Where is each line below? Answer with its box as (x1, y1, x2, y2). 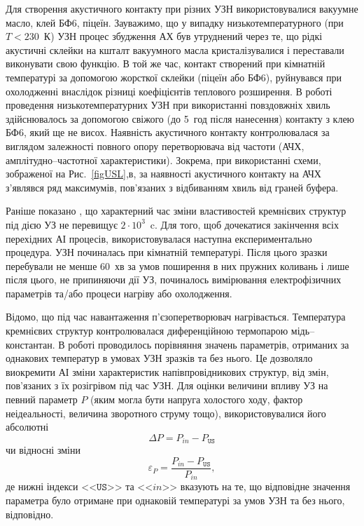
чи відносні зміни (6, 443, 80, 457)
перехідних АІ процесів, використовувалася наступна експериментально (6, 231, 312, 245)
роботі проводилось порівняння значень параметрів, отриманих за (68, 337, 349, 351)
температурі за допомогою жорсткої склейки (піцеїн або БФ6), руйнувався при (6, 69, 342, 84)
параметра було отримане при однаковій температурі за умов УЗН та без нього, (6, 492, 345, 507)
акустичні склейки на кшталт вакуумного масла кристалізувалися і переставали (6, 42, 344, 57)
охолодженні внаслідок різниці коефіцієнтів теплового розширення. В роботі (6, 83, 332, 98)
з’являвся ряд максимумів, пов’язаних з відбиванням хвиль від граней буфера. (6, 180, 339, 194)
